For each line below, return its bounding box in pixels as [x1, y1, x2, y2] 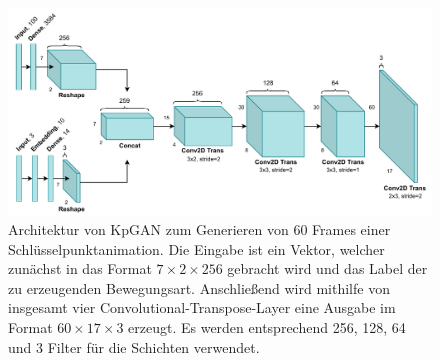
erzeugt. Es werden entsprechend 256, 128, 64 [128, 317, 406, 337]
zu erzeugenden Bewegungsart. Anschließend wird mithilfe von [8, 277, 390, 298]
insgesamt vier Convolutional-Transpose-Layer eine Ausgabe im [8, 297, 396, 318]
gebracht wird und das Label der [227, 258, 428, 279]
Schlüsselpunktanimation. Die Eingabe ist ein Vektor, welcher [8, 238, 385, 259]
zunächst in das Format [8, 258, 152, 279]
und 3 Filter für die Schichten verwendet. [8, 336, 260, 357]
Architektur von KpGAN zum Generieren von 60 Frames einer [8, 219, 391, 240]
